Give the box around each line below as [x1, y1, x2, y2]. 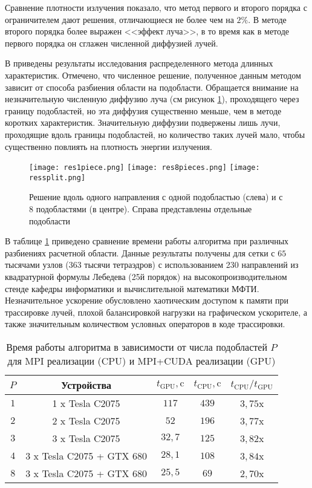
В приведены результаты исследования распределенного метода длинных [5, 57, 273, 70]
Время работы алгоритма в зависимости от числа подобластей [6, 339, 267, 354]
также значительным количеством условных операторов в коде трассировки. [5, 317, 285, 330]
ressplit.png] [29, 173, 86, 182]
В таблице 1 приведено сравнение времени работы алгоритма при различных [5, 235, 289, 247]
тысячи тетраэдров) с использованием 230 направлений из [84, 258, 299, 271]
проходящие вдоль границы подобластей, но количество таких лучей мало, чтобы [5, 128, 305, 140]
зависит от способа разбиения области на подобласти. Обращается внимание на [5, 80, 299, 93]
